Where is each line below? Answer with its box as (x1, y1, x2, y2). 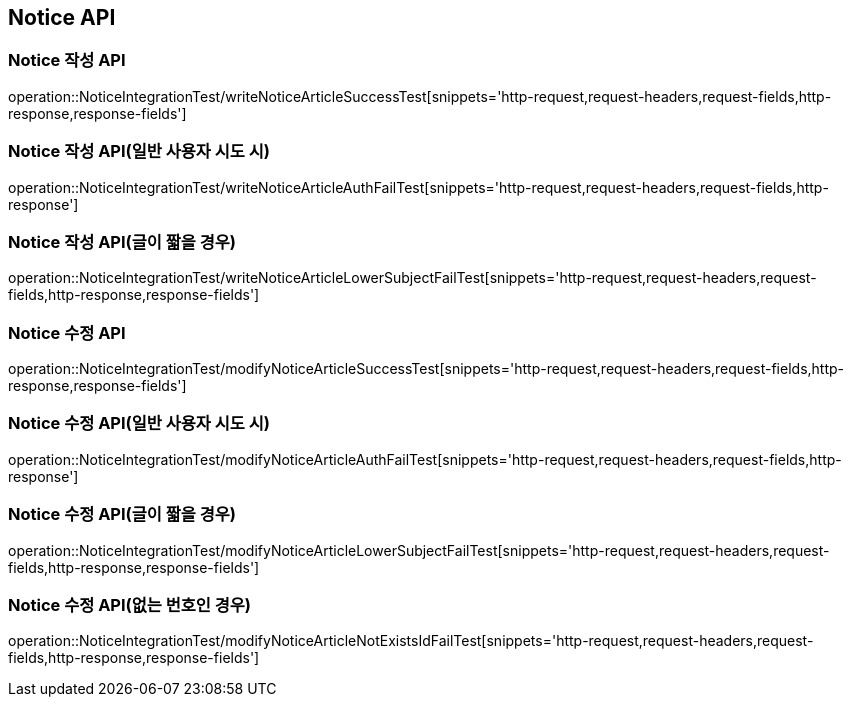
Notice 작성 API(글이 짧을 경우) (8, 231, 236, 252)
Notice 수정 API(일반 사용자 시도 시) (8, 413, 270, 434)
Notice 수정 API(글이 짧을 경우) (8, 504, 236, 525)
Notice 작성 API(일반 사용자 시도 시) (8, 141, 270, 162)
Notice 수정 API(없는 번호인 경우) (8, 594, 251, 615)
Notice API (8, 5, 116, 30)
